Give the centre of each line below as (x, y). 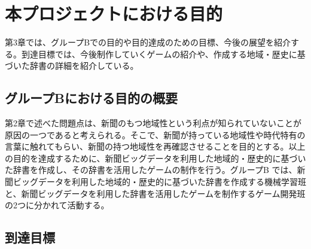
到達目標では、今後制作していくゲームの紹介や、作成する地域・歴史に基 (163, 54)
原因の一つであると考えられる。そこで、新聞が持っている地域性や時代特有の (155, 134)
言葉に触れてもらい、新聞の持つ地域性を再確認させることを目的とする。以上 (155, 146)
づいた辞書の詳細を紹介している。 (72, 66)
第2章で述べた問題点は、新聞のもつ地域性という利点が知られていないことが (153, 123)
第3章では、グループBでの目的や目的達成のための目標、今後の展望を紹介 (148, 42)
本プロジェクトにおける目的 (114, 13)
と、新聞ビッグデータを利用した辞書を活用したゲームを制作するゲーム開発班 (155, 193)
